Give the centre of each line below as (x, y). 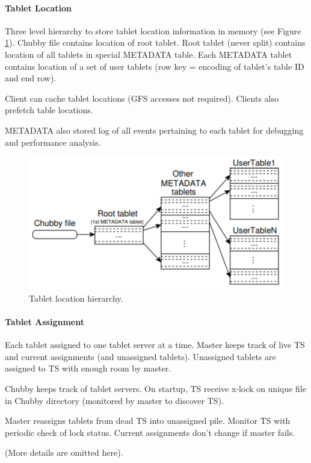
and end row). (31, 78)
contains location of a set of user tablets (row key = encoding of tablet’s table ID (155, 66)
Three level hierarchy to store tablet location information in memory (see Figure (153, 30)
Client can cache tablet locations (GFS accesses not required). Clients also (142, 98)
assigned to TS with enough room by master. (88, 368)
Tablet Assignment (45, 321)
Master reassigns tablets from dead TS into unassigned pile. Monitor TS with (148, 421)
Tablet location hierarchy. (76, 298)
